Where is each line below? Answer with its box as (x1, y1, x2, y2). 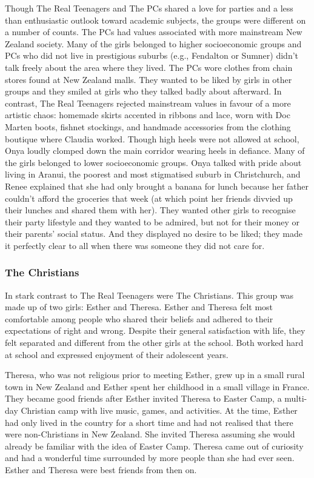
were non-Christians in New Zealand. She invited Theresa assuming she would (5, 428, 295, 440)
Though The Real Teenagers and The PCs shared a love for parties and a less (5, 2, 293, 14)
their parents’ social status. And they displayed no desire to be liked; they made (5, 227, 302, 240)
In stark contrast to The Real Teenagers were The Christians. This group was (5, 288, 294, 301)
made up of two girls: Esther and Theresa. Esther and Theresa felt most (5, 300, 273, 313)
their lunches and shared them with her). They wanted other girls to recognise (5, 204, 296, 216)
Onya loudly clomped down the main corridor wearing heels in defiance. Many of (5, 144, 305, 157)
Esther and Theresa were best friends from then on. (5, 463, 197, 476)
